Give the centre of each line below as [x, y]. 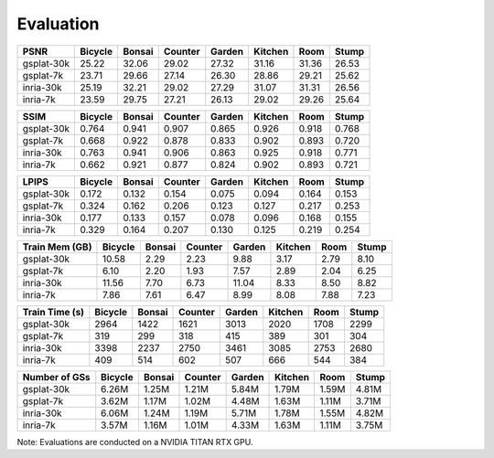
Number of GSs [56, 377]
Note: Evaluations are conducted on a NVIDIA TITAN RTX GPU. [135, 442]
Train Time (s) [54, 312]
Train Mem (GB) [57, 247]
